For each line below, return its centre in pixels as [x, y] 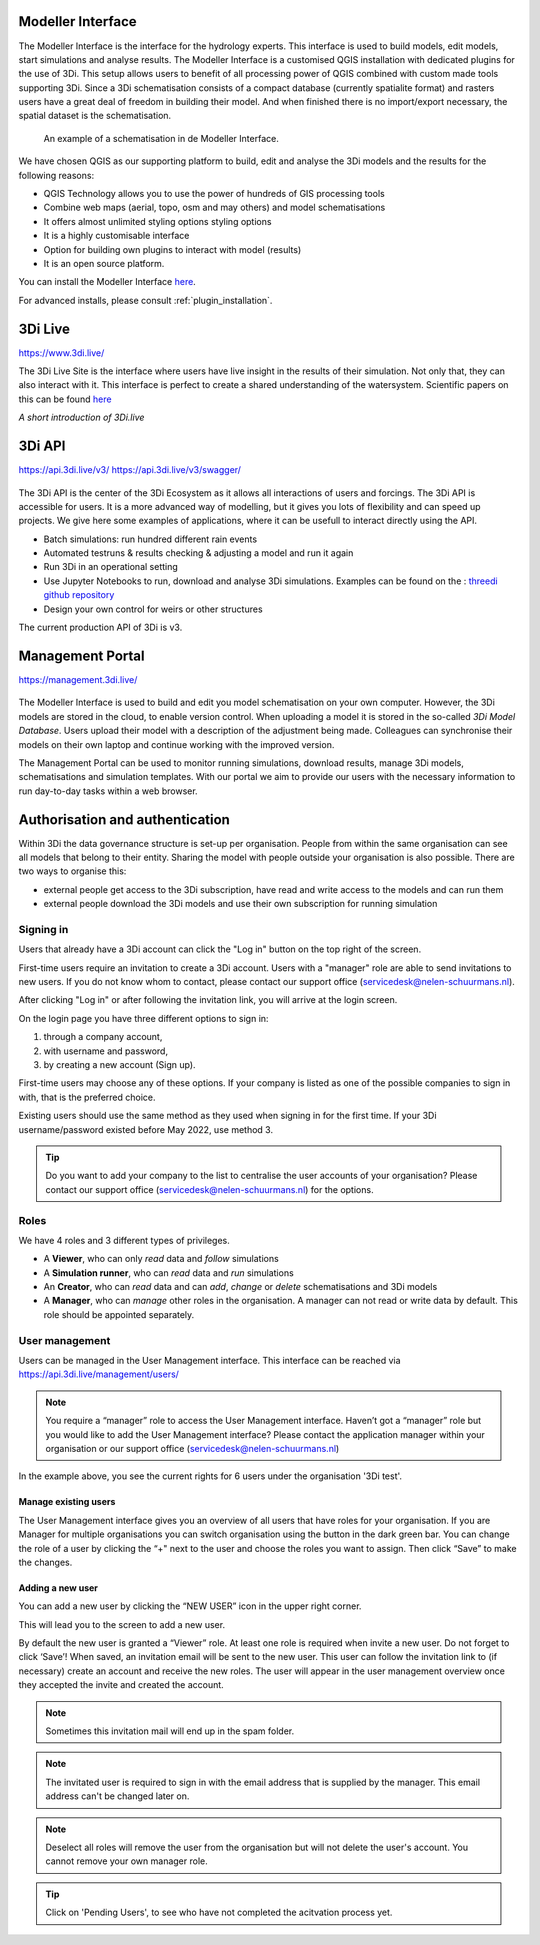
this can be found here [65, 399]
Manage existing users [67, 1502]
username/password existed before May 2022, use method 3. [146, 1129]
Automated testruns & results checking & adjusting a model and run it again [198, 553]
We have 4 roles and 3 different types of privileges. [124, 1240]
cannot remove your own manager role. [127, 1861]
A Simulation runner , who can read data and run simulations [168, 1272]
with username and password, [106, 1051]
